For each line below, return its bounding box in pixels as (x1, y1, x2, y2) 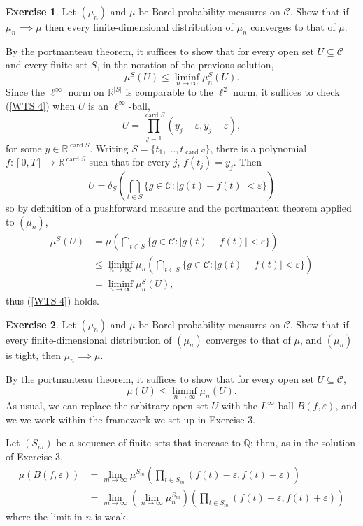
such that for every (89, 154, 171, 169)
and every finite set (6, 57, 88, 72)
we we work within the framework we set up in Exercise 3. (6, 411, 256, 426)
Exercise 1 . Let (6, 4, 76, 18)
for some (6, 140, 42, 155)
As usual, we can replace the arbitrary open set (6, 398, 208, 413)
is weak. (94, 509, 129, 523)
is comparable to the (125, 85, 213, 99)
